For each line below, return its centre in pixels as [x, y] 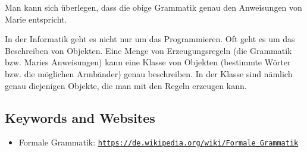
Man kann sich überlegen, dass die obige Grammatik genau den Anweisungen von [153, 7]
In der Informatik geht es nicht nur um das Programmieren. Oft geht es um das [150, 39]
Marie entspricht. [36, 19]
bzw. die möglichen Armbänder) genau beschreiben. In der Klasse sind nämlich [149, 73]
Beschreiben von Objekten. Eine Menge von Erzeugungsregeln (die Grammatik [148, 50]
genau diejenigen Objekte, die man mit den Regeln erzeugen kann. [126, 85]
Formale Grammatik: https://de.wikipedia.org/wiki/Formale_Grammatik [159, 142]
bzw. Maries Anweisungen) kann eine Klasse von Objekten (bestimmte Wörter [148, 62]
